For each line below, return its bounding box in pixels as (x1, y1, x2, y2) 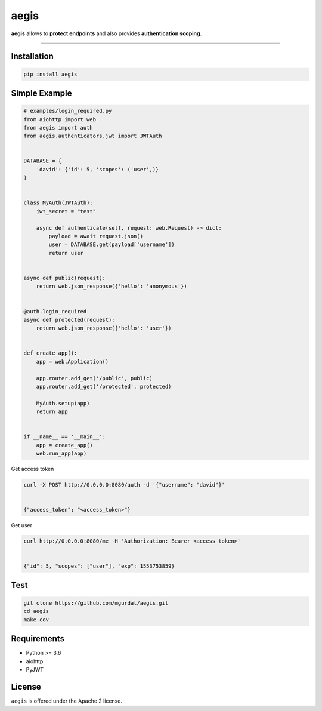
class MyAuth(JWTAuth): (23, 199, 94, 206)
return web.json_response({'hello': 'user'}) (36, 325, 172, 331)
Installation (11, 51, 54, 61)
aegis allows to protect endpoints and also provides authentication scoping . (11, 30, 202, 37)
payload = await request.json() (48, 233, 143, 239)
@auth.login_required (23, 308, 87, 315)
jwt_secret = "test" (36, 208, 97, 214)
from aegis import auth (23, 124, 94, 131)
